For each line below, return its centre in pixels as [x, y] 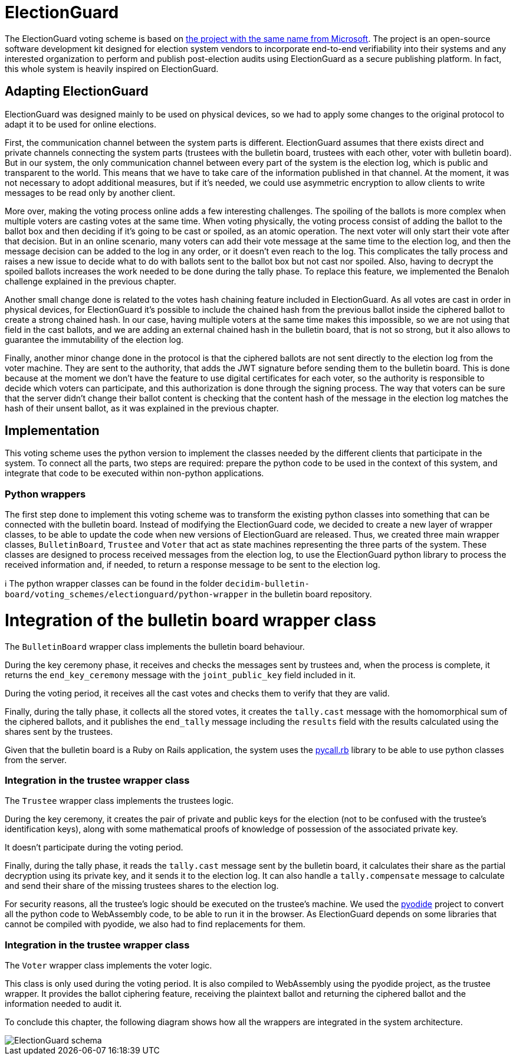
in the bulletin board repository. [311, 594]
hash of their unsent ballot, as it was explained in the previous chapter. [142, 408]
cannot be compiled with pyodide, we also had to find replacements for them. [155, 924]
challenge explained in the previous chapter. [91, 281]
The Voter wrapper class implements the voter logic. [109, 966]
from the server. [36, 760]
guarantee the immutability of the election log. [94, 339]
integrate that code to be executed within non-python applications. [134, 473]
